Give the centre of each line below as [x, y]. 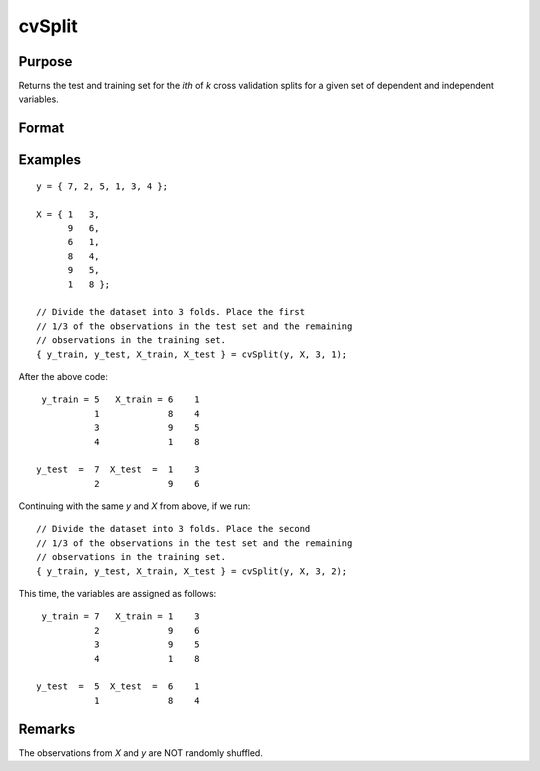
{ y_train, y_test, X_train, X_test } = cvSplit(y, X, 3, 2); [192, 571]
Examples [50, 160]
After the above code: [63, 376]
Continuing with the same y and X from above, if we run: [134, 506]
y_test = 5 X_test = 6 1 [118, 686]
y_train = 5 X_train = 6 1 [120, 399]
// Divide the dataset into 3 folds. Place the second [173, 529]
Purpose [45, 61]
